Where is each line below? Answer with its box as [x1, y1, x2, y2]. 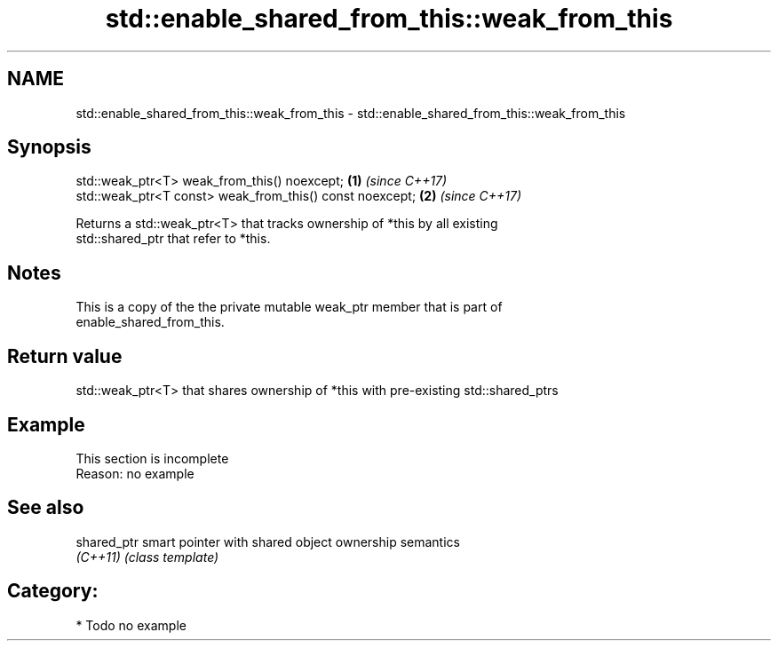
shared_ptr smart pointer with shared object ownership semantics [75, 533, 460, 549]
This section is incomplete [75, 450, 229, 466]
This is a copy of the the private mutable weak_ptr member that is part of [75, 299, 503, 315]
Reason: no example [75, 465, 194, 481]
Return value [7, 344, 123, 367]
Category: [7, 580, 99, 603]
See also [7, 496, 84, 519]
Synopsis [7, 136, 91, 159]
